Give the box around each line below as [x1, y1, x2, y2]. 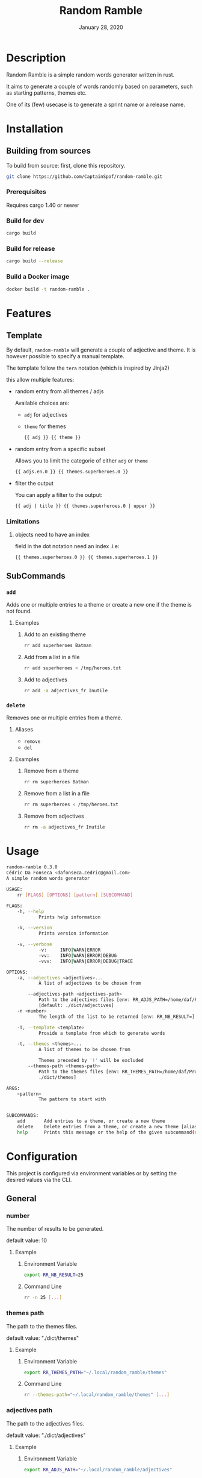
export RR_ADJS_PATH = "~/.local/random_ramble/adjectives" [23, 1467, 173, 1473]
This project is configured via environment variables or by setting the [6, 1169, 177, 1176]
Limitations [6, 517, 40, 525]
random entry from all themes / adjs [14, 388, 104, 395]
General [6, 1193, 37, 1204]
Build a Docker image [6, 273, 70, 281]
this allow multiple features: [6, 376, 75, 384]
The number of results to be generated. [6, 1225, 104, 1233]
